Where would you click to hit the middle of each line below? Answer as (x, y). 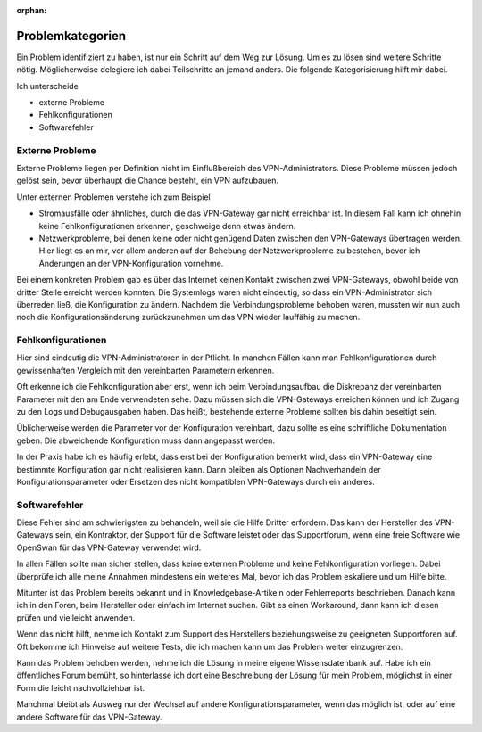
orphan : (32, 10)
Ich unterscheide (48, 86)
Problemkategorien (71, 36)
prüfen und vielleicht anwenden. (76, 617)
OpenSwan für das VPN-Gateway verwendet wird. (109, 547)
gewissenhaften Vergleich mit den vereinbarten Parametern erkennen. (145, 370)
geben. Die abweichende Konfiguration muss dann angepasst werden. (146, 440)
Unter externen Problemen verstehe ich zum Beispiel (113, 197)
